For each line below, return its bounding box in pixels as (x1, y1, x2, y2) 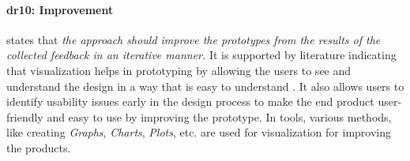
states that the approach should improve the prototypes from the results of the (6, 31, 381, 47)
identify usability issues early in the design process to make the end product (6, 93, 374, 110)
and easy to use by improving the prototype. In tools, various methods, (47, 108, 392, 125)
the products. (6, 139, 71, 155)
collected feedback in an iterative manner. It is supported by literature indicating (6, 47, 397, 63)
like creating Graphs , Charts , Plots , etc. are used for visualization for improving (6, 124, 392, 140)
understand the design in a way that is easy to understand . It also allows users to (6, 77, 404, 94)
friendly (6, 108, 43, 125)
